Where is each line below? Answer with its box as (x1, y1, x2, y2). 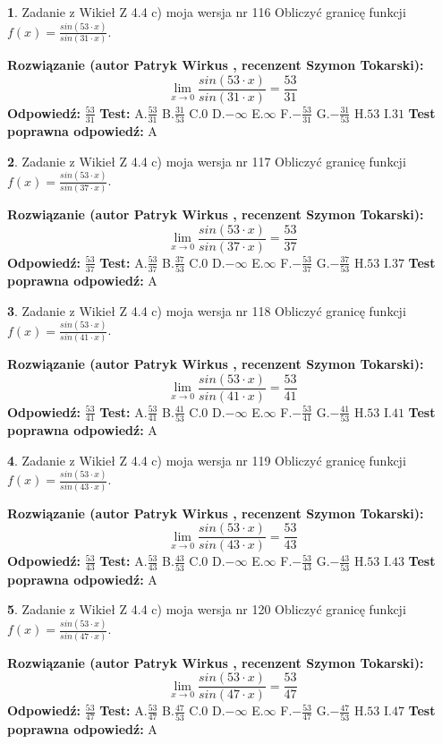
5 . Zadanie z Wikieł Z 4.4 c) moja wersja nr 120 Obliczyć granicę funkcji (7, 600, 406, 619)
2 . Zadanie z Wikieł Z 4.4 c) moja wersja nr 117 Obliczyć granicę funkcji (7, 151, 406, 170)
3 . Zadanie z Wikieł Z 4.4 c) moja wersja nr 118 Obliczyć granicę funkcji (7, 301, 406, 320)
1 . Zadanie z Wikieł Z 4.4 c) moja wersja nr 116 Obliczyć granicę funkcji (7, 3, 406, 21)
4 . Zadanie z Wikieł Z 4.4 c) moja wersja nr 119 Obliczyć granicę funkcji (7, 450, 406, 469)
